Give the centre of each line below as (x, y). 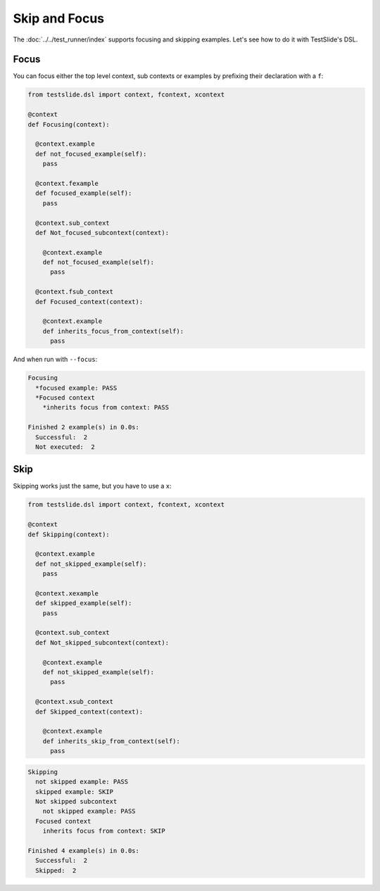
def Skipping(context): (69, 534)
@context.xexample (67, 593)
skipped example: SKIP (75, 791)
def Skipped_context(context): (89, 712)
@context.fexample (67, 183)
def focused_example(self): (84, 193)
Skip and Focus (59, 18)
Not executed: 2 (65, 447)
